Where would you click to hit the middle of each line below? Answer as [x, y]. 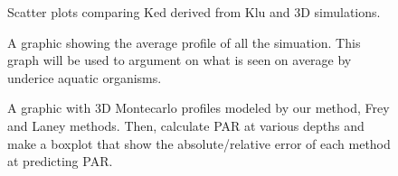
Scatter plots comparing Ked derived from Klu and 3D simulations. [194, 12]
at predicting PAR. [60, 161]
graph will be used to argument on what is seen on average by [180, 60]
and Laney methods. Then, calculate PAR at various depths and [186, 125]
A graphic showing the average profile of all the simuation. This [184, 42]
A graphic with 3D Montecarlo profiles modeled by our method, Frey [199, 108]
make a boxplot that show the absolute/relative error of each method [199, 143]
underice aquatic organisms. [85, 77]
